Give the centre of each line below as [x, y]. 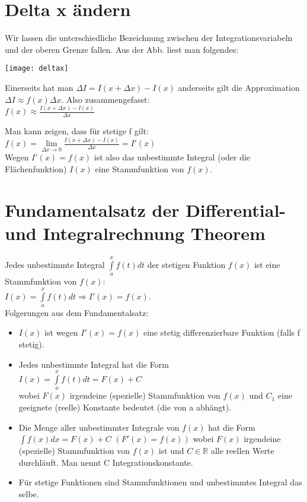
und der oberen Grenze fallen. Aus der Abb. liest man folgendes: [122, 49]
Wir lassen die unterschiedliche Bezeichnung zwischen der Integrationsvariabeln [149, 38]
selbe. [29, 494]
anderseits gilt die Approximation [239, 87]
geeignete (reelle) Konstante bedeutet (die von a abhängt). [125, 407]
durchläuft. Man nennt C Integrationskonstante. [106, 462]
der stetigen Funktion [186, 264]
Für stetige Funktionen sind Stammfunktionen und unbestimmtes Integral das [160, 482]
